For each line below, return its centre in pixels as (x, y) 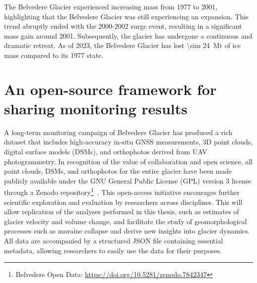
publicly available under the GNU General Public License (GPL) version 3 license (128, 180)
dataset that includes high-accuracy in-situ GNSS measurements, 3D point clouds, (128, 142)
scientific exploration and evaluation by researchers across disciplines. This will (123, 202)
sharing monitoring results (96, 108)
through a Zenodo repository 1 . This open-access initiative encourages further (122, 191)
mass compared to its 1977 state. (54, 55)
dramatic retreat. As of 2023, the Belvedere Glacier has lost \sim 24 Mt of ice (122, 45)
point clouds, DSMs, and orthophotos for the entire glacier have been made (118, 171)
